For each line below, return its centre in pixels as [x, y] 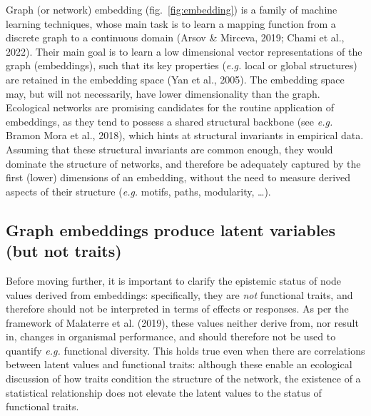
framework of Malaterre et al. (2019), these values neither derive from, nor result [182, 322]
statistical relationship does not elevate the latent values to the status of [164, 392]
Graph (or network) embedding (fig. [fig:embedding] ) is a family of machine [172, 9]
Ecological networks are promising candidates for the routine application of [170, 107]
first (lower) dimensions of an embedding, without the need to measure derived [178, 177]
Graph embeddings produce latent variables [171, 229]
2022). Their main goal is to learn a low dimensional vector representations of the [184, 51]
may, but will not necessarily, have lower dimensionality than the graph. [163, 93]
